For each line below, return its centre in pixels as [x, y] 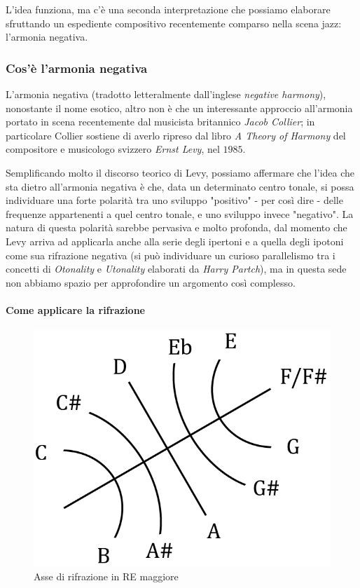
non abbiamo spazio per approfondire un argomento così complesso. [151, 282]
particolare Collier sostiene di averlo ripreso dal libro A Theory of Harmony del [176, 135]
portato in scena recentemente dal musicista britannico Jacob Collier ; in [160, 122]
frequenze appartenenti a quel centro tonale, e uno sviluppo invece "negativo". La [180, 213]
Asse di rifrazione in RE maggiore [106, 576]
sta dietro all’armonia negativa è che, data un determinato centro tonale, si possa [180, 186]
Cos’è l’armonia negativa [77, 68]
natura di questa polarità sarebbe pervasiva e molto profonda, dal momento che [176, 227]
